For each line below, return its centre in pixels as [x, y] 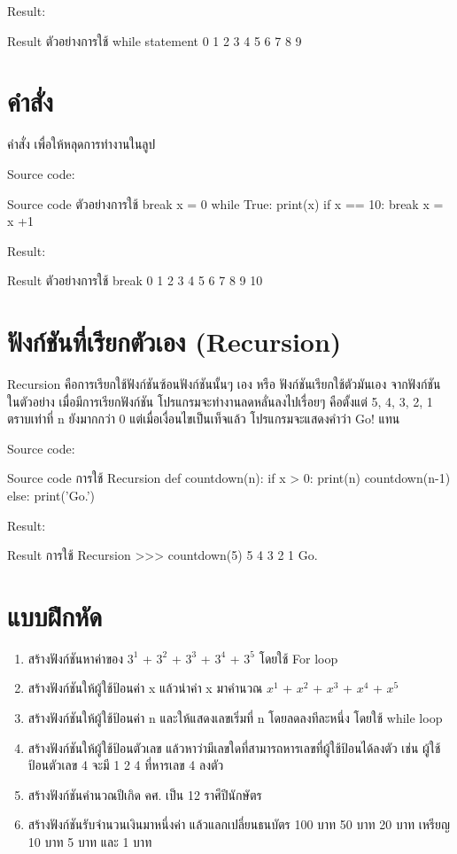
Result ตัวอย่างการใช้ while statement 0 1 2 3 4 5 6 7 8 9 [155, 40]
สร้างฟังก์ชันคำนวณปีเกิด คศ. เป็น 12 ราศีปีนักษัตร [145, 794]
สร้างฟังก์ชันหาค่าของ [76, 658]
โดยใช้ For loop [298, 658]
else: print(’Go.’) [51, 495]
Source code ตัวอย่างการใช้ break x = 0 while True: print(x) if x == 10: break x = [225, 203]
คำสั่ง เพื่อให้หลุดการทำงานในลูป [81, 144]
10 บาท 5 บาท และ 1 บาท [90, 842]
